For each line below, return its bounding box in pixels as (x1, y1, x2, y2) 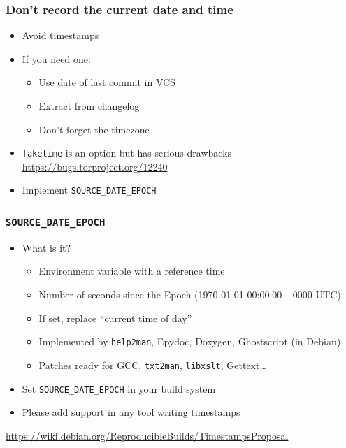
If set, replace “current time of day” (38, 310, 192, 325)
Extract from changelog (38, 99, 140, 113)
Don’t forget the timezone (38, 122, 150, 136)
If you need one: (22, 51, 91, 66)
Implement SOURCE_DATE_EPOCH (22, 182, 157, 197)
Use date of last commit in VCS (38, 75, 175, 89)
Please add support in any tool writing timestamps (22, 405, 240, 419)
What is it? (22, 240, 71, 254)
